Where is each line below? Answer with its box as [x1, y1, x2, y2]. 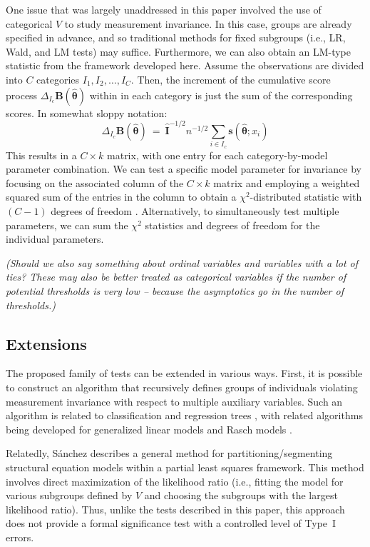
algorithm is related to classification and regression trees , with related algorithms [6, 408, 363, 423]
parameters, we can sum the [6, 217, 128, 232]
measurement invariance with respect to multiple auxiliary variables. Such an [6, 393, 343, 408]
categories [36, 71, 80, 86]
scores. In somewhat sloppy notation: [6, 105, 168, 120]
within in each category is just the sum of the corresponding [89, 87, 353, 102]
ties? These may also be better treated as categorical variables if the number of [6, 269, 346, 284]
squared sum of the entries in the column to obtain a [6, 189, 237, 204]
